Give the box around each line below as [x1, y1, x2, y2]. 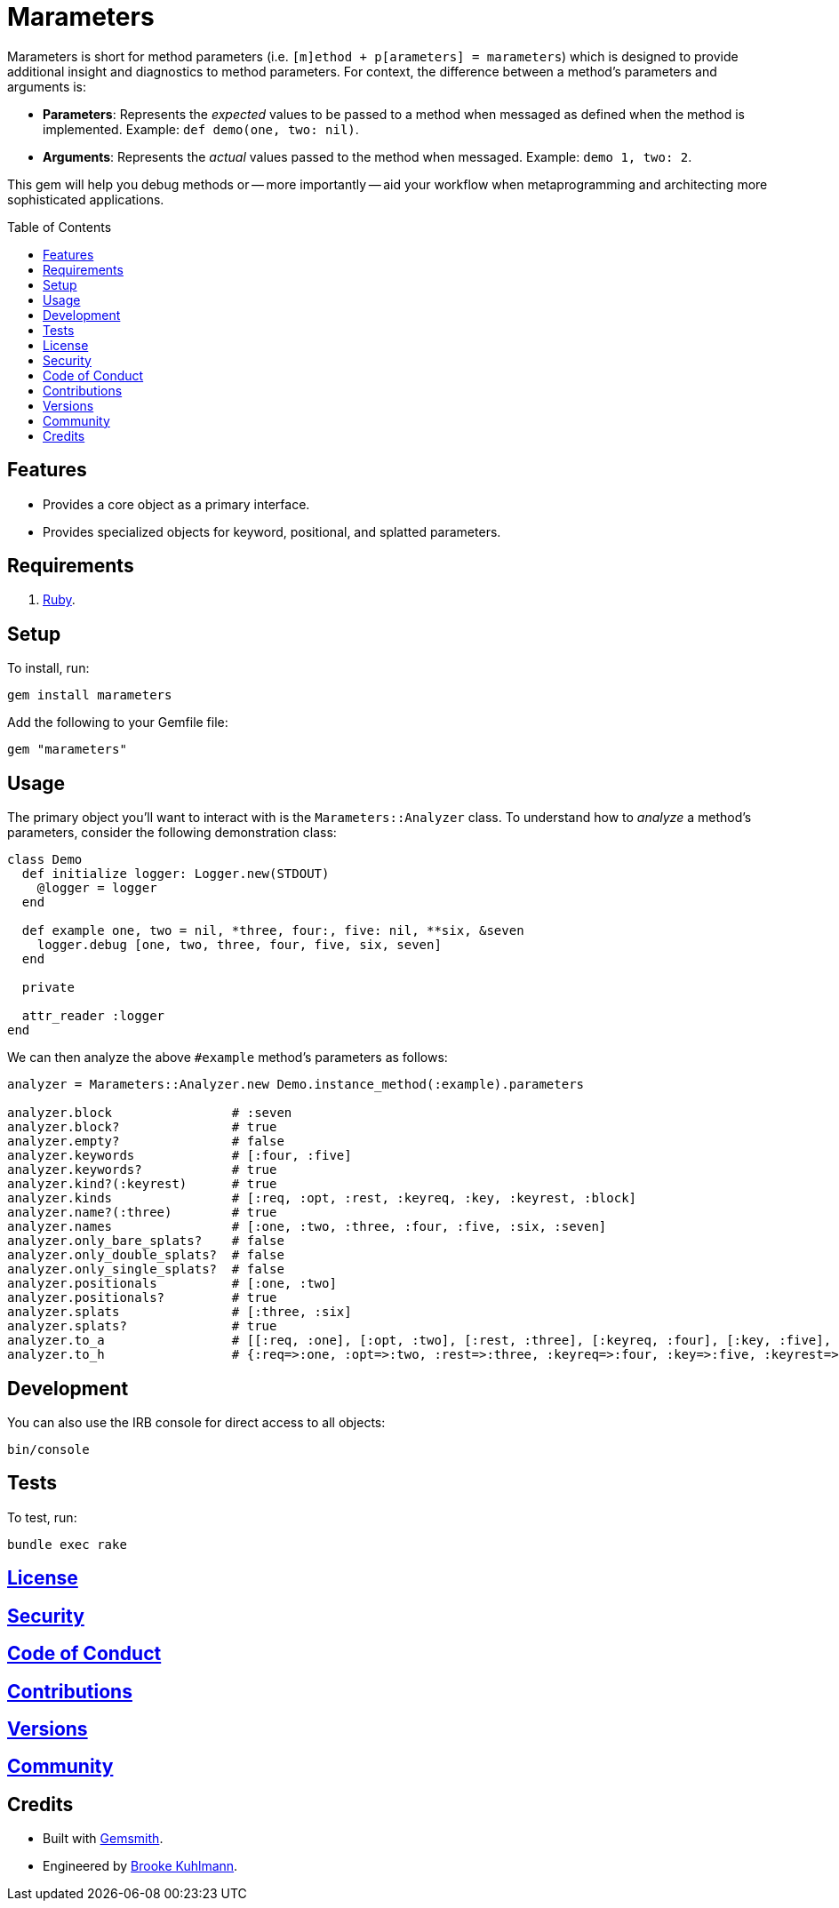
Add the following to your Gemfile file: [7, 715, 228, 730]
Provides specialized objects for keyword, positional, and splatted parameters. [43, 523, 501, 539]
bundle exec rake [7, 1537, 127, 1552]
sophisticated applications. [7, 191, 164, 207]
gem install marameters [7, 688, 172, 703]
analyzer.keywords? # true [7, 1162, 277, 1178]
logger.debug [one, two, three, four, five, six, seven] [36, 938, 442, 953]
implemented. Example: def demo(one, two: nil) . [43, 121, 359, 137]
